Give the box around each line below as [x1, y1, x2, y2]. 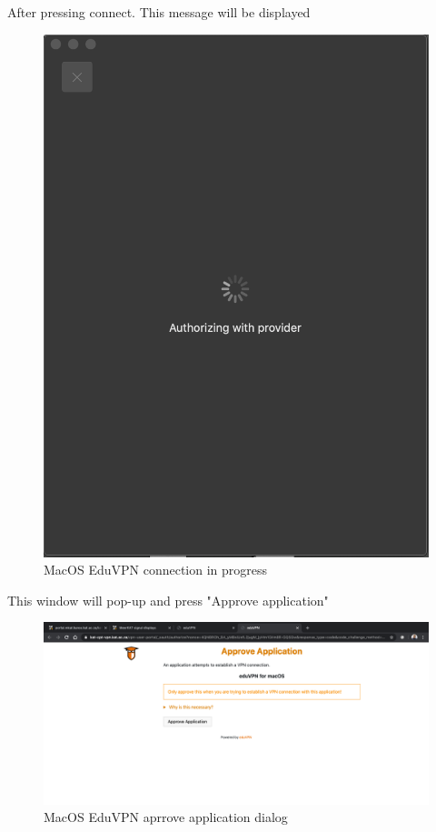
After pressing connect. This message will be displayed [7, 3, 311, 21]
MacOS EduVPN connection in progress [44, 560, 268, 579]
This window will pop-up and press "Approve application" [7, 590, 329, 609]
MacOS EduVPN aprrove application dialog [44, 807, 288, 827]
